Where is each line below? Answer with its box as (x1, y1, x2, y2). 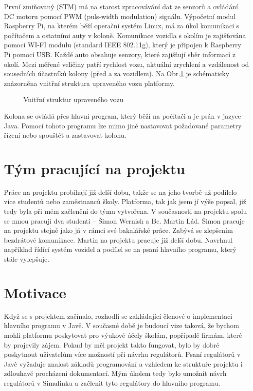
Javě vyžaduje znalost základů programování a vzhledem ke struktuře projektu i (4, 358, 243, 369)
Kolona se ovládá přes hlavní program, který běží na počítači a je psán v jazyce (4, 110, 241, 121)
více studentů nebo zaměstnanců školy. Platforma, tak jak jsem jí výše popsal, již (4, 196, 247, 206)
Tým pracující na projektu (4, 158, 185, 178)
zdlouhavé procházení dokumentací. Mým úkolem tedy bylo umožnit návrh (4, 368, 227, 378)
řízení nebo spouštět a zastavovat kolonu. (4, 130, 126, 140)
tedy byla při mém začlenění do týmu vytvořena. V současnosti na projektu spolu (4, 206, 247, 216)
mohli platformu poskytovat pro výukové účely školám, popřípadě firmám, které (4, 329, 242, 340)
